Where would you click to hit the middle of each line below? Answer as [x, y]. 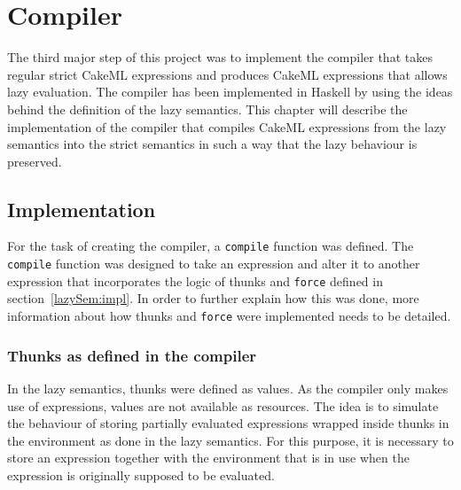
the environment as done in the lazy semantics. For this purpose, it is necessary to [230, 440]
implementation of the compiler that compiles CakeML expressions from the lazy [227, 126]
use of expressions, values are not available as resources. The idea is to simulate [223, 405]
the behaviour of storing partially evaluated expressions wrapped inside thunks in [228, 423]
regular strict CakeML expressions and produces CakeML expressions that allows [227, 74]
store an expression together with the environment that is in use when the [208, 458]
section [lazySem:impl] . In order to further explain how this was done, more [213, 298]
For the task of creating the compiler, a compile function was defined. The [211, 246]
